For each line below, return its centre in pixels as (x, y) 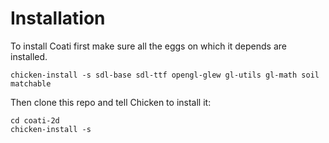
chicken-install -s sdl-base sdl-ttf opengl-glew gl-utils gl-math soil (165, 75)
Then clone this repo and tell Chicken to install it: (111, 102)
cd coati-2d (35, 120)
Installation (58, 18)
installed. (29, 56)
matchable (31, 83)
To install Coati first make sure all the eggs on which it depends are (148, 46)
